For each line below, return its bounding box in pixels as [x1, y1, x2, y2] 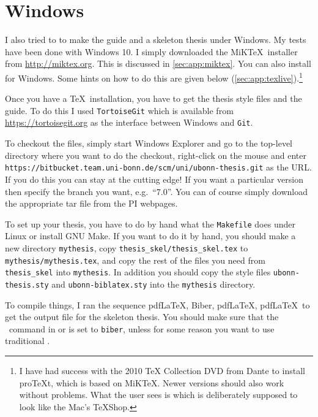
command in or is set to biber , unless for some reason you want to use [9, 322, 275, 335]
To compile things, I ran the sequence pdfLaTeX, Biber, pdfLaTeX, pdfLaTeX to [5, 298, 310, 311]
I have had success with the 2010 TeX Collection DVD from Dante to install [19, 364, 305, 377]
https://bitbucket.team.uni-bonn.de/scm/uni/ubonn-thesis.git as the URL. [5, 161, 312, 174]
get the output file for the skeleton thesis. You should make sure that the [5, 310, 279, 323]
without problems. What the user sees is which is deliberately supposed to [19, 388, 298, 401]
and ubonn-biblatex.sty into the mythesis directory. [51, 277, 256, 290]
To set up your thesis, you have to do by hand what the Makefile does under [5, 217, 295, 230]
